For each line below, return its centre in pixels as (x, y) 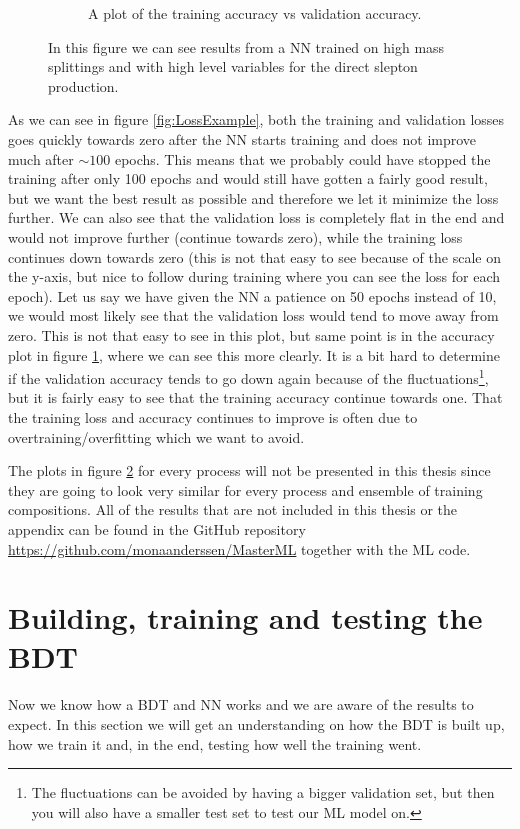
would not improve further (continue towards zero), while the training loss (235, 236)
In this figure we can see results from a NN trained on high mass (246, 46)
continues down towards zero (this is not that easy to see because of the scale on (254, 256)
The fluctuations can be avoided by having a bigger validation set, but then (263, 792)
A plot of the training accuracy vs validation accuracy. (255, 13)
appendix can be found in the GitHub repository (157, 528)
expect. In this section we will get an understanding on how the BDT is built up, (256, 724)
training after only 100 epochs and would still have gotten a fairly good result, (248, 178)
